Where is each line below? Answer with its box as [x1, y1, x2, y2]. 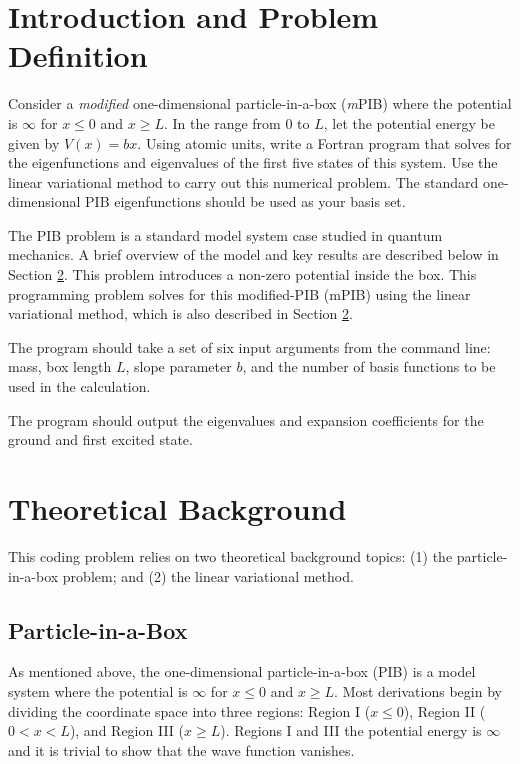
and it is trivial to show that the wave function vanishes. [8, 739, 355, 760]
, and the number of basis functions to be [242, 356, 496, 377]
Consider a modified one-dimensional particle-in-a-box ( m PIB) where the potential [8, 93, 512, 114]
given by [8, 132, 60, 153]
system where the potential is [8, 680, 188, 701]
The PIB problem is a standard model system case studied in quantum [8, 224, 443, 245]
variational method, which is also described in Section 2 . [8, 303, 353, 324]
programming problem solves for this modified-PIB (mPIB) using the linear [8, 283, 471, 304]
